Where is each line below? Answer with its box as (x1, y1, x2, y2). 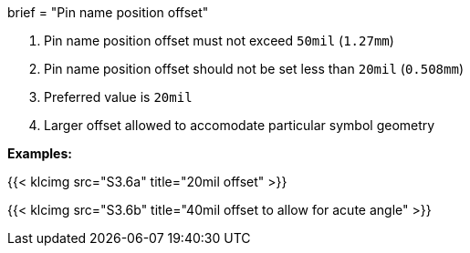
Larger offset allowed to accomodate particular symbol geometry (44, 117, 435, 133)
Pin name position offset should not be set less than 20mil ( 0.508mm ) (44, 61, 465, 76)
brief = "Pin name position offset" (7, 5, 209, 20)
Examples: (7, 146, 72, 161)
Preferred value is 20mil (44, 89, 193, 105)
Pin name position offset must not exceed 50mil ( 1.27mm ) (44, 33, 394, 48)
